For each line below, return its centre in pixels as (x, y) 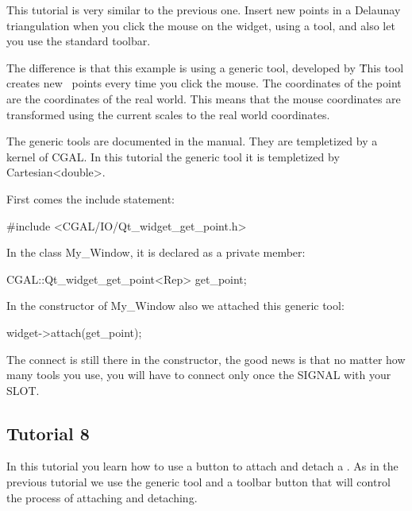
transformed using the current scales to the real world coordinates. (168, 114)
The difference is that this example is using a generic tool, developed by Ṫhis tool (205, 67)
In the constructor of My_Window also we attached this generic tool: (175, 306)
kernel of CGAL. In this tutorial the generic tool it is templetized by (173, 156)
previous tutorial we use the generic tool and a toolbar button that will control (198, 482)
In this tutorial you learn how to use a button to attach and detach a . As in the (202, 466)
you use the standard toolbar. (79, 41)
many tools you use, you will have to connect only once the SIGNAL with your (199, 375)
